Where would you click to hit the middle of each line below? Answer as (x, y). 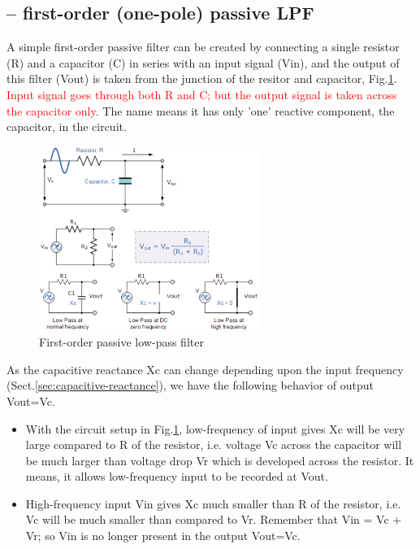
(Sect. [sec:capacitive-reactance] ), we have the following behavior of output (191, 385)
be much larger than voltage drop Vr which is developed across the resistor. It (220, 460)
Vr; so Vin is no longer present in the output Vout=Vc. (163, 536)
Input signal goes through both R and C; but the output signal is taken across (202, 94)
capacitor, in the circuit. (67, 126)
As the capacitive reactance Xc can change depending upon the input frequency (205, 369)
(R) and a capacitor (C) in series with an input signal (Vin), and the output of (203, 62)
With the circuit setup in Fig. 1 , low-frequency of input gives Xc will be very (215, 428)
